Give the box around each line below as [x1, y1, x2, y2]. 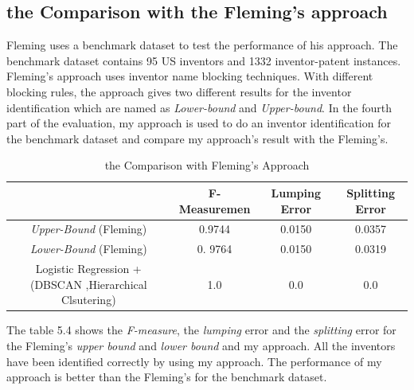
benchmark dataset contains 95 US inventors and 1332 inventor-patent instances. [6, 52, 401, 68]
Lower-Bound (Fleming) [30, 240, 147, 257]
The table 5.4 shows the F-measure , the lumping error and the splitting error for [6, 322, 396, 338]
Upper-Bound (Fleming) [30, 220, 147, 237]
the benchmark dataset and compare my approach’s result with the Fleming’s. [6, 130, 389, 146]
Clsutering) [61, 291, 116, 308]
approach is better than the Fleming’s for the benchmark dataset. [6, 369, 327, 385]
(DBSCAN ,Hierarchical [29, 275, 147, 292]
